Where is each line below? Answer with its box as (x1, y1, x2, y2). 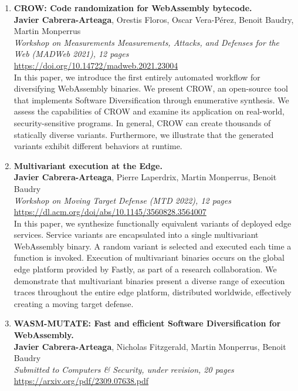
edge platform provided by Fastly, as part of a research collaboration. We (13, 263, 277, 275)
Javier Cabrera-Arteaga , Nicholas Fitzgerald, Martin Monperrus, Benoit (13, 340, 286, 352)
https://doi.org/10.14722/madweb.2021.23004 (13, 59, 178, 71)
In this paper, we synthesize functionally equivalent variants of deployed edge (13, 217, 292, 229)
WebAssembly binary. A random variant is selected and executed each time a (13, 240, 292, 252)
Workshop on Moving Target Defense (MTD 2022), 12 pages (13, 194, 231, 206)
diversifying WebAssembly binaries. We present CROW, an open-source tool (13, 82, 288, 95)
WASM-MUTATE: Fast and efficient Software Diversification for (13, 317, 281, 329)
